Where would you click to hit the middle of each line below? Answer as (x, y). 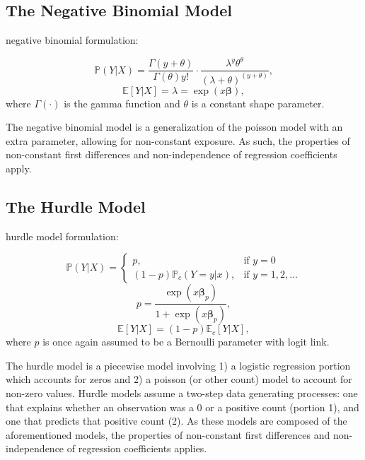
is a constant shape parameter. (258, 103)
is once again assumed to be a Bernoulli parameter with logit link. (186, 342)
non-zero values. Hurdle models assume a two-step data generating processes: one (182, 393)
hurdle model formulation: (62, 236)
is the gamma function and (122, 103)
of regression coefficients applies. (137, 448)
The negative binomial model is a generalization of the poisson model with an (174, 127)
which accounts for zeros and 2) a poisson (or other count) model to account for (179, 379)
